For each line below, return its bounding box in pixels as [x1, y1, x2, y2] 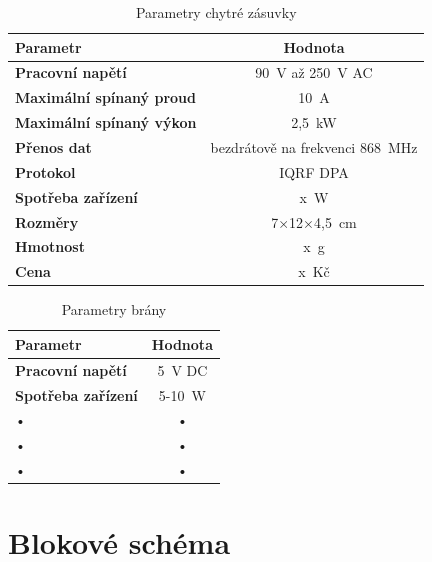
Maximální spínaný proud [15, 87, 196, 108]
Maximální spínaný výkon [15, 112, 197, 133]
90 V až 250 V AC [255, 62, 373, 83]
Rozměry [15, 211, 79, 232]
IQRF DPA [279, 161, 349, 182]
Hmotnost [15, 236, 85, 257]
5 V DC [157, 359, 208, 380]
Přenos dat [15, 136, 92, 157]
